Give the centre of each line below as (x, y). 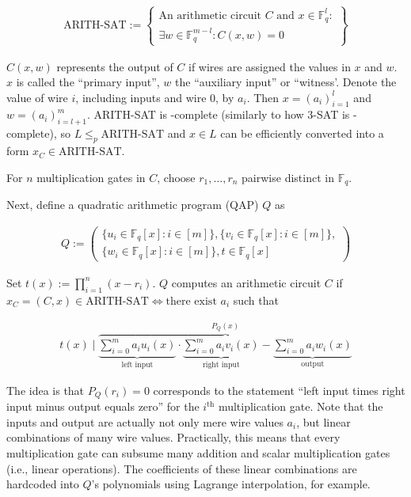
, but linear (323, 421)
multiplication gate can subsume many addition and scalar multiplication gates (198, 452)
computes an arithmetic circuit (246, 282)
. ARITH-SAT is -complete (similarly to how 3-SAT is (218, 114)
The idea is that (46, 390)
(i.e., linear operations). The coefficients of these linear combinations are (182, 468)
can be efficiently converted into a (302, 133)
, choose (176, 177)
